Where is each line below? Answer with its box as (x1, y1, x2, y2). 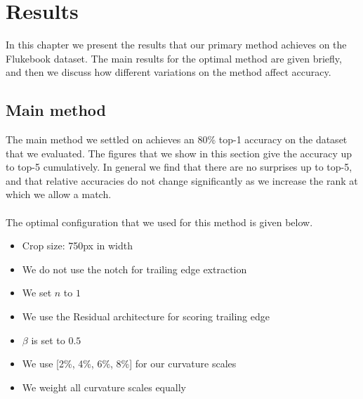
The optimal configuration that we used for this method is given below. (6, 214, 313, 229)
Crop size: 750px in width (22, 238, 133, 253)
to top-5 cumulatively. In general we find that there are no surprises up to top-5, (6, 159, 352, 174)
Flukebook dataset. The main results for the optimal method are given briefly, (6, 51, 342, 65)
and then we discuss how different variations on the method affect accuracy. (6, 65, 331, 79)
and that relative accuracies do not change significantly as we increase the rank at (6, 173, 358, 188)
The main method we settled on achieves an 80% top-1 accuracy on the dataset (6, 132, 348, 147)
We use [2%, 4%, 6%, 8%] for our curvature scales (22, 356, 237, 371)
